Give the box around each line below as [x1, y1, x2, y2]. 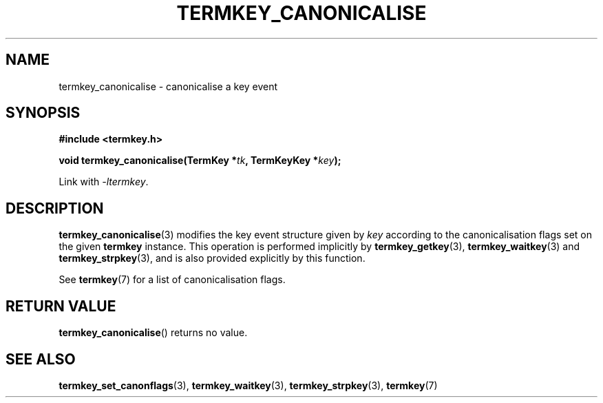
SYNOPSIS [6, 104, 81, 122]
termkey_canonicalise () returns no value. [59, 327, 248, 339]
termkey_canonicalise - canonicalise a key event [59, 80, 278, 92]
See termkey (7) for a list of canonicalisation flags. [59, 273, 286, 286]
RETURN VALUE [6, 297, 116, 315]
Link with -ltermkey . [59, 176, 149, 188]
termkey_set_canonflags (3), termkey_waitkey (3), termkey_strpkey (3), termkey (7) [59, 379, 438, 391]
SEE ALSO [6, 350, 76, 368]
